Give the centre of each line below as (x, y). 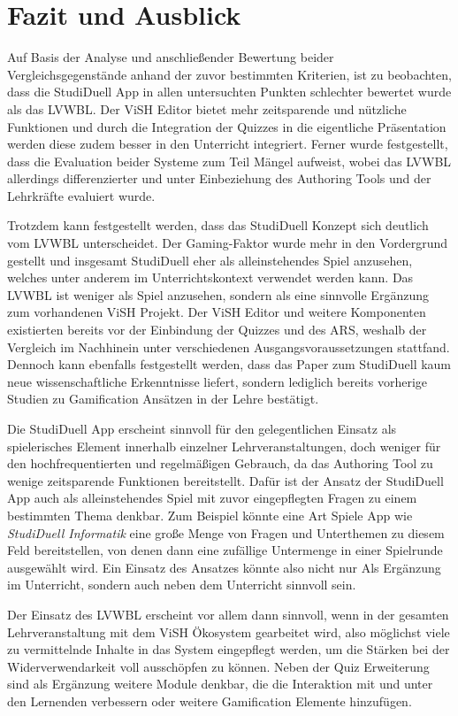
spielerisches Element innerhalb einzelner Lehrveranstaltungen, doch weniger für (224, 446)
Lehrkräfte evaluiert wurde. (81, 195)
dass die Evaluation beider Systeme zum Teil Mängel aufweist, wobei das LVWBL (229, 161)
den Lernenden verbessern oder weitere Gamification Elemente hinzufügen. (210, 701)
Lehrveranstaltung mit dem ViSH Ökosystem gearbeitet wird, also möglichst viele (229, 631)
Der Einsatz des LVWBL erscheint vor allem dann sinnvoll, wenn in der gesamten (228, 614)
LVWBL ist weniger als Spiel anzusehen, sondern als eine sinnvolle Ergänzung (218, 294)
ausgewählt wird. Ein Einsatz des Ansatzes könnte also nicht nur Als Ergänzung (224, 567)
